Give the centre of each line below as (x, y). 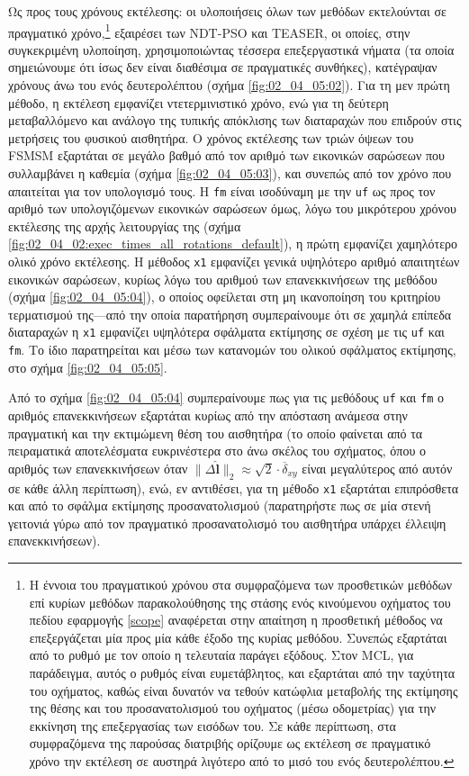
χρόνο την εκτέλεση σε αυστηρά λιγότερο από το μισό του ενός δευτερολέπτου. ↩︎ (242, 760)
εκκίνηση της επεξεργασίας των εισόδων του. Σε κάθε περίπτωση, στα (212, 725)
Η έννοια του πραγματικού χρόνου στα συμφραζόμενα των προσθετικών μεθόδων (241, 585)
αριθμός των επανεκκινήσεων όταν (98, 468)
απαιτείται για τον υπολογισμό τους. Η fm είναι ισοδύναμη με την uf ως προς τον (222, 190)
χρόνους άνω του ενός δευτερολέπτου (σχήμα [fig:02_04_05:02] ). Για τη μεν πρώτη (229, 85)
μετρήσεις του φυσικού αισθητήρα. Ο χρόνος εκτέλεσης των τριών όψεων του (211, 137)
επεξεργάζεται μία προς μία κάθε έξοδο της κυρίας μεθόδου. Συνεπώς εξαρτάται (238, 637)
